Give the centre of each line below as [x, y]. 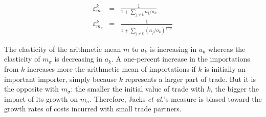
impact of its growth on [41, 98]
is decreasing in [78, 59]
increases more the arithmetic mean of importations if [112, 69]
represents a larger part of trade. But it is [191, 79]
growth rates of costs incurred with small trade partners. [93, 109]
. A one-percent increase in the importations [181, 59]
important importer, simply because [61, 79]
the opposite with [32, 89]
